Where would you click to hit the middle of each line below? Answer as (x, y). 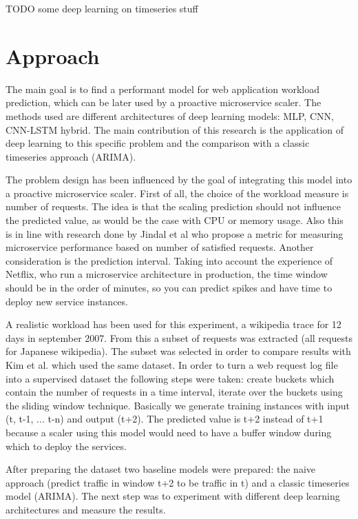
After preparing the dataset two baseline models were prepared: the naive (161, 469)
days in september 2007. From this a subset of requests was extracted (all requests (179, 337)
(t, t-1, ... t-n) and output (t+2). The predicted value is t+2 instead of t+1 (165, 419)
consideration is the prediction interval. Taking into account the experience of (169, 260)
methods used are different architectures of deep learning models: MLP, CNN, (170, 115)
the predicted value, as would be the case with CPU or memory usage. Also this (175, 220)
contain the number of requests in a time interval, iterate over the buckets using (174, 392)
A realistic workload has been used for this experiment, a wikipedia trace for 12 (173, 324)
